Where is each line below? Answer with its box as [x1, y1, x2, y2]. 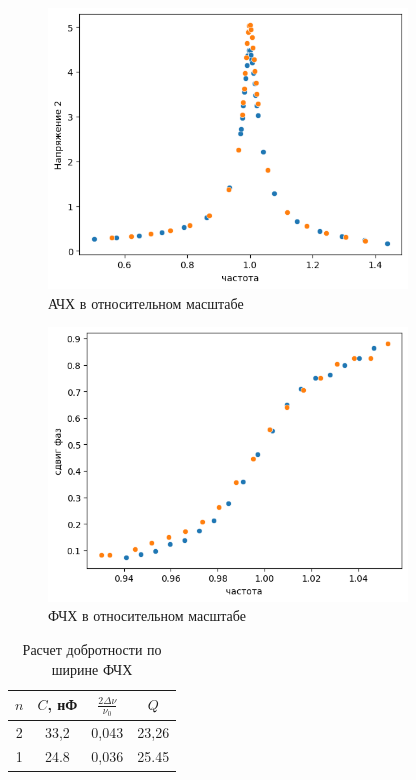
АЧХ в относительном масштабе [48, 292, 244, 313]
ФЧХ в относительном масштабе [48, 605, 246, 626]
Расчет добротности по [22, 638, 162, 659]
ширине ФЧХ [51, 658, 133, 679]
